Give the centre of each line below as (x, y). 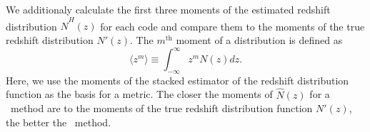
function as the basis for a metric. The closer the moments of (139, 94)
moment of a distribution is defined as (259, 39)
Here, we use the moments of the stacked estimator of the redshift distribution (177, 80)
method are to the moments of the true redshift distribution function (161, 108)
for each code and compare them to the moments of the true (232, 26)
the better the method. (59, 122)
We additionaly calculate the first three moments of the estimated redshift (168, 9)
